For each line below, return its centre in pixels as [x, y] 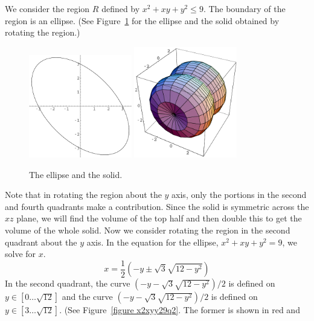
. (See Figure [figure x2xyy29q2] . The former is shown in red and [180, 310]
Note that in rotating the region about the [83, 195]
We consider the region [47, 8]
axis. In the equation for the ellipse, [152, 242]
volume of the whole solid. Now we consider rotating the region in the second [148, 230]
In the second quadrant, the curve [68, 283]
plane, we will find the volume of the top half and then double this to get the [159, 218]
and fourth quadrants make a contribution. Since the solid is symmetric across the [157, 206]
